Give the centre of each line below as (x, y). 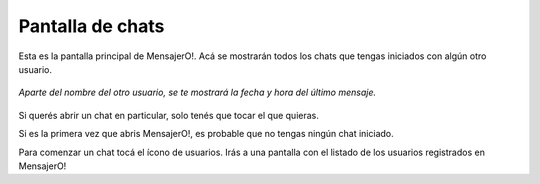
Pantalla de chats (91, 26)
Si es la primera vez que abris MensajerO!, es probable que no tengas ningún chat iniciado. (206, 134)
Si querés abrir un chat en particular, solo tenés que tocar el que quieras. (168, 115)
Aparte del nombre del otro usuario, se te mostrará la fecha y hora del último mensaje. (197, 92)
